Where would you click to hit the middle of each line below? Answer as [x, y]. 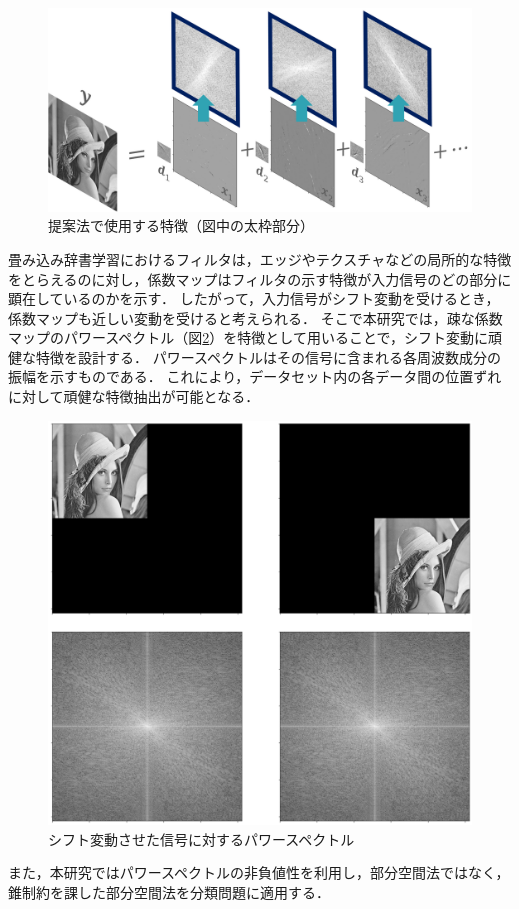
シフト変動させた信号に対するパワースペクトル [201, 838]
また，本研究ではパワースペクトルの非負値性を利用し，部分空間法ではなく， [259, 872]
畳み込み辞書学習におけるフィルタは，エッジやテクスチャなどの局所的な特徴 [260, 258]
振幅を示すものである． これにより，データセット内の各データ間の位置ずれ [255, 376]
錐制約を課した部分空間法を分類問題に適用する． [169, 891]
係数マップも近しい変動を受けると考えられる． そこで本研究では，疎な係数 [255, 317]
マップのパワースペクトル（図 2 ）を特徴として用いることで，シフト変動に [248, 337]
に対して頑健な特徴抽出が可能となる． [134, 396]
